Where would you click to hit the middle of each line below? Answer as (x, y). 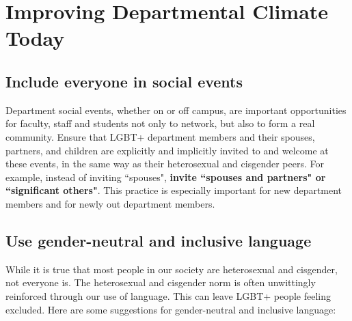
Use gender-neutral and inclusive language (159, 240)
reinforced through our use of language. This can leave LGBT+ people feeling (168, 295)
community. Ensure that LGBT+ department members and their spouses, (160, 136)
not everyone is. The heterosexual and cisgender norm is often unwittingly (161, 282)
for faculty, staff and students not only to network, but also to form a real (160, 123)
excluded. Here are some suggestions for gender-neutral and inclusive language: (171, 309)
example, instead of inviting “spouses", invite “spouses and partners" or (166, 177)
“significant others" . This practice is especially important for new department (174, 190)
